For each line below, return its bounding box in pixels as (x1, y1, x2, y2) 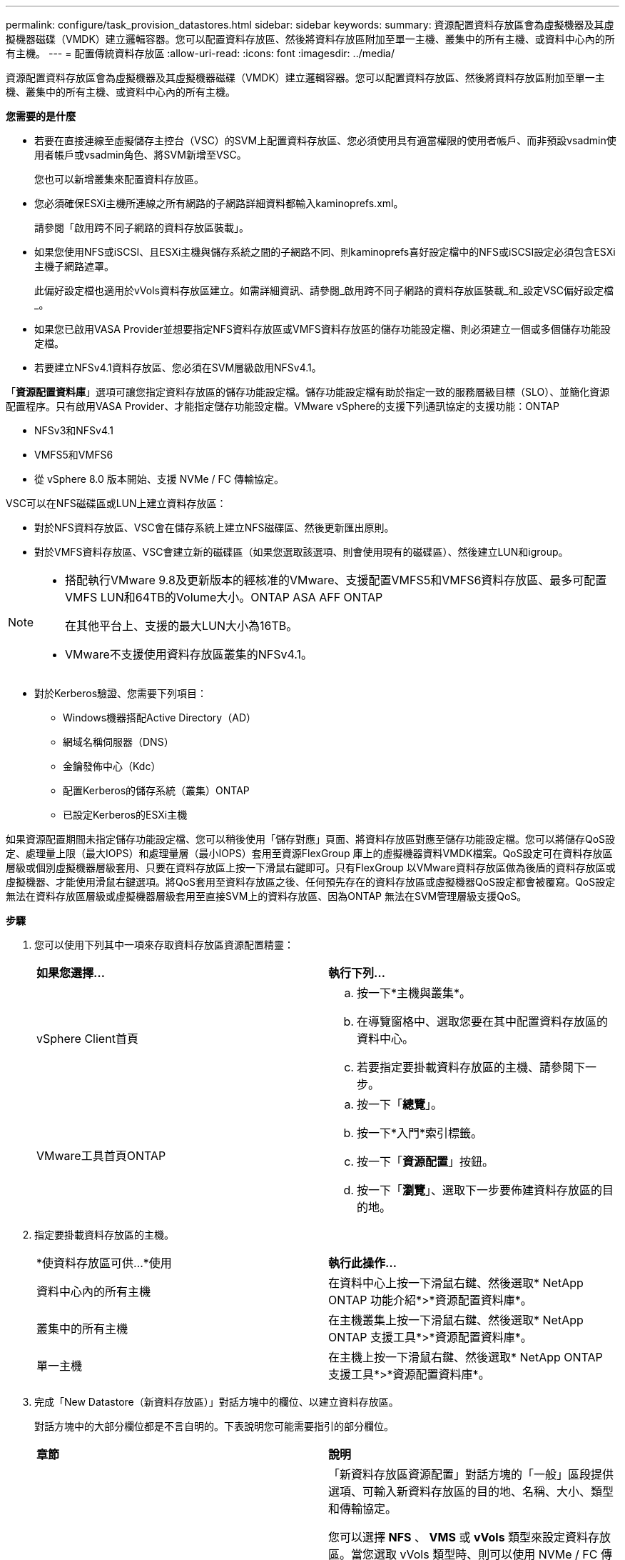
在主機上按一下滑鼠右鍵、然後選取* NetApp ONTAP (328, 1350, 603, 1364)
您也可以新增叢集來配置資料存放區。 (34, 173, 204, 185)
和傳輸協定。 (328, 1501, 397, 1516)
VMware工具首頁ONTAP (36, 1149, 166, 1163)
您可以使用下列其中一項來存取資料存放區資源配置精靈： (34, 939, 294, 951)
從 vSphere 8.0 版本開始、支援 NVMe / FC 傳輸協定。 (34, 473, 285, 485)
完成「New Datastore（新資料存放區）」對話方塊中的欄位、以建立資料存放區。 (34, 1396, 399, 1408)
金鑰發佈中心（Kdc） (63, 760, 161, 772)
